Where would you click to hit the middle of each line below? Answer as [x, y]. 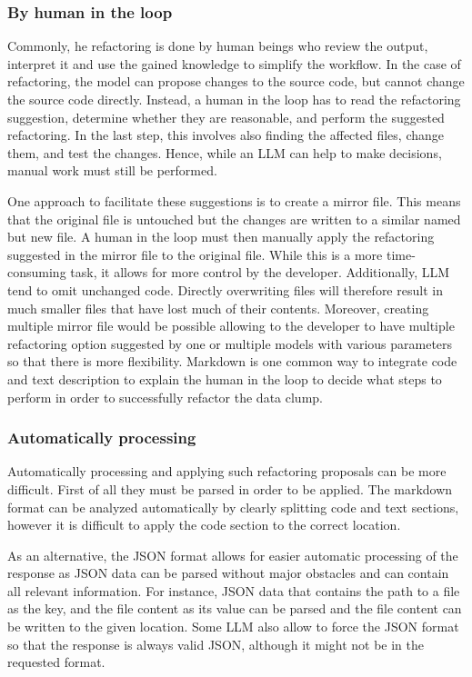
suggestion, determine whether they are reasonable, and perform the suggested [226, 117]
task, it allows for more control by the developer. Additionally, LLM [260, 272]
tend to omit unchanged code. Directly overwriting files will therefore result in [225, 289]
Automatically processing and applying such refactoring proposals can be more [227, 471]
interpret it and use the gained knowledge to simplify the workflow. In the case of [234, 63]
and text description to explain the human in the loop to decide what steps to [225, 378]
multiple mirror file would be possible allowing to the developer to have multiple [231, 326]
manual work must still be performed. [112, 170]
